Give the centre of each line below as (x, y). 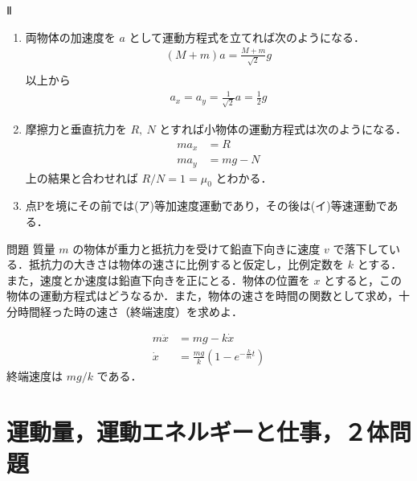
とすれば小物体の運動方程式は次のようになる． (283, 129)
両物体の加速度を (70, 37)
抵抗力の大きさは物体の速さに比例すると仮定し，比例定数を (186, 264)
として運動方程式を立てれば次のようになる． (247, 37)
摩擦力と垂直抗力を (76, 129)
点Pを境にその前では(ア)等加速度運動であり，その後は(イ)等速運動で (206, 206)
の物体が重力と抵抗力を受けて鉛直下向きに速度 (196, 248)
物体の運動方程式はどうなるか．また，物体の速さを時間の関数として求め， (202, 296)
